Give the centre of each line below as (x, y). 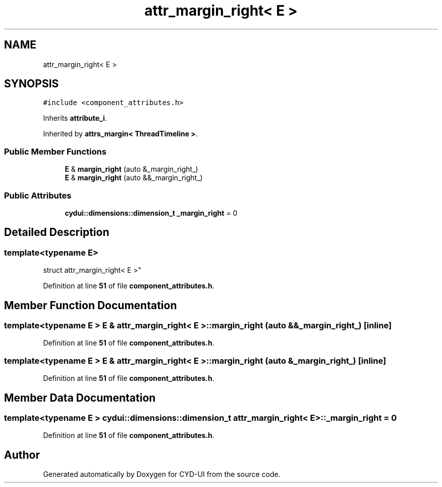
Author (22, 455)
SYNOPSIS (32, 84)
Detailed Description (57, 232)
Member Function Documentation (91, 305)
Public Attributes (38, 195)
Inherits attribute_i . (75, 118)
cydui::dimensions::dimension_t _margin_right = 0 (151, 213)
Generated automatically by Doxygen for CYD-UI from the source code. (162, 474)
